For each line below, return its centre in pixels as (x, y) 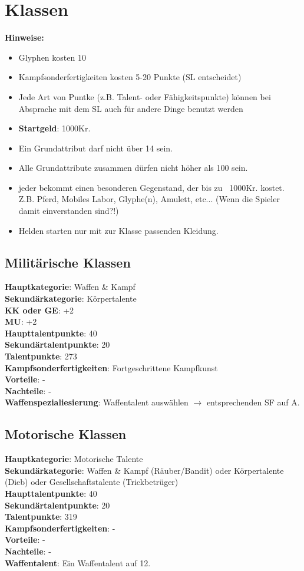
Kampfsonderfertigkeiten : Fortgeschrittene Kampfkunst (111, 367)
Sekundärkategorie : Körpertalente (71, 298)
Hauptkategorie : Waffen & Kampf (70, 287)
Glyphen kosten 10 (52, 57)
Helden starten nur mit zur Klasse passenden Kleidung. (118, 230)
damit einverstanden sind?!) (69, 211)
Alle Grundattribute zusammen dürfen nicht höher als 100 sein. (133, 168)
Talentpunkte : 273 (41, 356)
